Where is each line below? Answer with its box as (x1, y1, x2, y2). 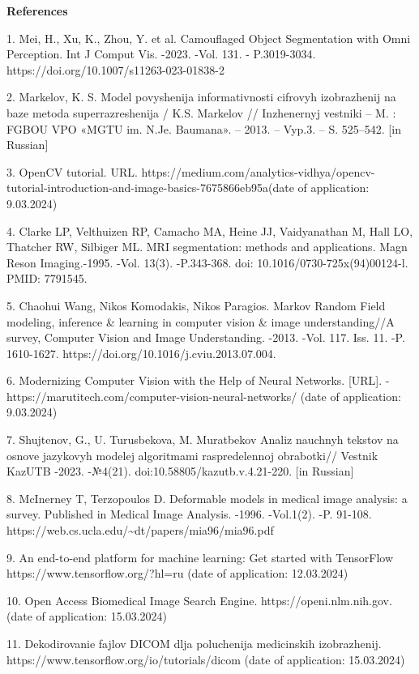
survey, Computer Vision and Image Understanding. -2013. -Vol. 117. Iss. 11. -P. (6, 329, 405, 346)
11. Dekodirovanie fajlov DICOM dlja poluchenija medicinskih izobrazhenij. (6, 635, 382, 651)
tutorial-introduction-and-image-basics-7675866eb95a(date (6, 179, 294, 196)
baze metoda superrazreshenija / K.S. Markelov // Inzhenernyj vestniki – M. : (6, 104, 396, 121)
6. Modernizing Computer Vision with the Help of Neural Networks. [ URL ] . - (6, 372, 390, 389)
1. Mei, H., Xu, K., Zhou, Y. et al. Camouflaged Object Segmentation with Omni (6, 29, 411, 46)
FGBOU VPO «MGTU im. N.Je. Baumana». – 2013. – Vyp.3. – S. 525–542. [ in (6, 120, 401, 137)
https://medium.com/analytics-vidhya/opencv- (141, 163, 375, 180)
